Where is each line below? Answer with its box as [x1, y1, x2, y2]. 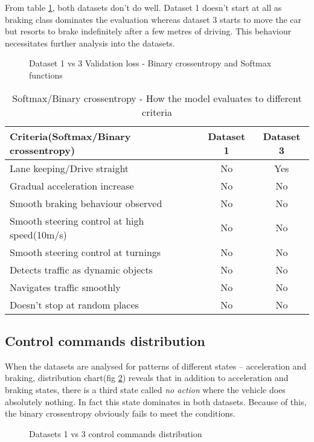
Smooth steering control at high [10, 213, 144, 228]
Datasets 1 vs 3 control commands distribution [29, 427, 202, 440]
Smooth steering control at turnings [10, 245, 161, 259]
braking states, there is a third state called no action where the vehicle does [5, 383, 286, 396]
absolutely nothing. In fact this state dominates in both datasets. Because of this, [5, 395, 307, 408]
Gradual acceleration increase [10, 178, 134, 193]
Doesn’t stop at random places [10, 297, 139, 312]
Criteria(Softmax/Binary [10, 129, 131, 143]
